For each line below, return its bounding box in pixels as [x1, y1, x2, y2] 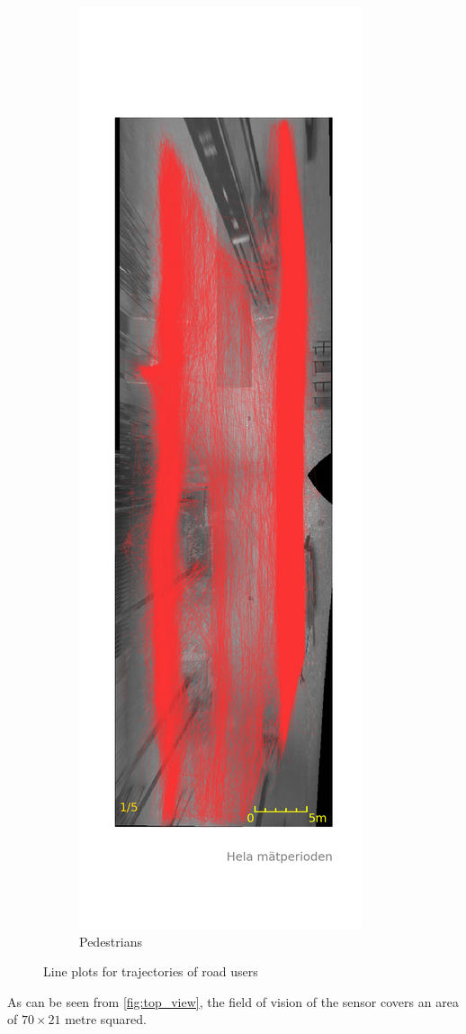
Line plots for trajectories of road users [43, 962, 258, 981]
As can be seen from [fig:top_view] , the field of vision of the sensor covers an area [7, 992, 459, 1011]
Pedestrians [79, 931, 142, 950]
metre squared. [65, 1010, 147, 1029]
